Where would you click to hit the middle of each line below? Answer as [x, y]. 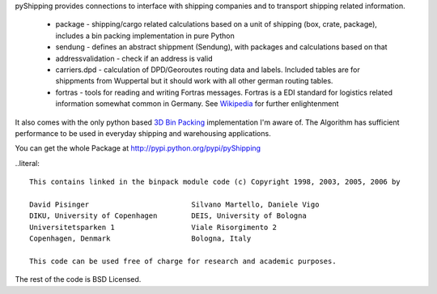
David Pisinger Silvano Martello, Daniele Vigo [174, 204]
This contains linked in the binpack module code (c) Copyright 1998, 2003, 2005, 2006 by [215, 182]
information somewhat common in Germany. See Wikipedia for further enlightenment [197, 104]
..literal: [28, 163]
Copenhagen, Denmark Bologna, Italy [140, 239]
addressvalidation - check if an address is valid [134, 58]
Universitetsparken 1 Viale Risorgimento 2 [153, 227]
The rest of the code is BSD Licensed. [78, 279]
